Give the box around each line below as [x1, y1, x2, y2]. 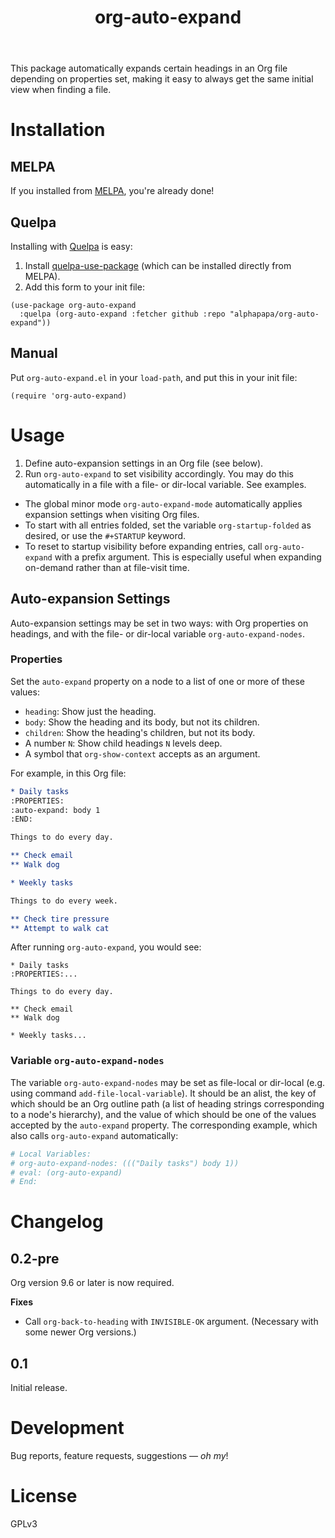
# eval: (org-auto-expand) [10, 1167, 123, 1178]
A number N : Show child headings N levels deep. [24, 737, 223, 749]
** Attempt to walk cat [10, 923, 110, 933]
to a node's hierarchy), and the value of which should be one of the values [10, 1108, 317, 1120]
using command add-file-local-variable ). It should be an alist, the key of [10, 1087, 317, 1099]
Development [10, 1417, 125, 1440]
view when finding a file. [10, 84, 112, 96]
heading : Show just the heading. [24, 705, 157, 717]
